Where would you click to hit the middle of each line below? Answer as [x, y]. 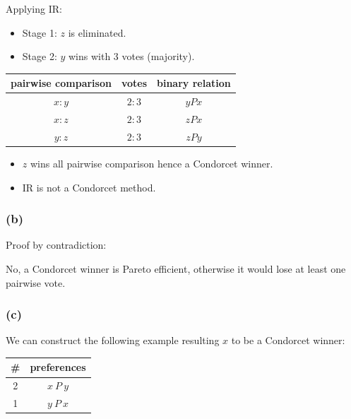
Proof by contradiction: [56, 245]
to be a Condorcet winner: [288, 340]
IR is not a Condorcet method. [89, 187]
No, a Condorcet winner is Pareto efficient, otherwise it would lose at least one [176, 268]
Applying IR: [34, 8]
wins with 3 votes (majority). [132, 56]
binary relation [194, 83]
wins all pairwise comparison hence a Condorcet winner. [151, 163]
